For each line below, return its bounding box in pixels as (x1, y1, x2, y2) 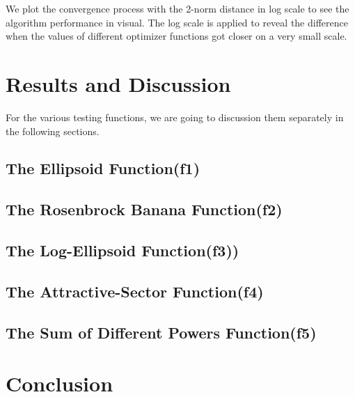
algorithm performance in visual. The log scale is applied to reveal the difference (6, 15, 348, 29)
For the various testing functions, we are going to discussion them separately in (6, 109, 344, 124)
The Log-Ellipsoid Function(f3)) (6, 240, 239, 261)
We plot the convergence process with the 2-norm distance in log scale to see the (6, 1, 349, 15)
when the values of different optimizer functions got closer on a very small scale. (6, 29, 347, 43)
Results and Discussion (6, 69, 231, 98)
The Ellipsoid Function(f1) (6, 157, 200, 179)
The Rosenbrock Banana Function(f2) (6, 198, 283, 220)
